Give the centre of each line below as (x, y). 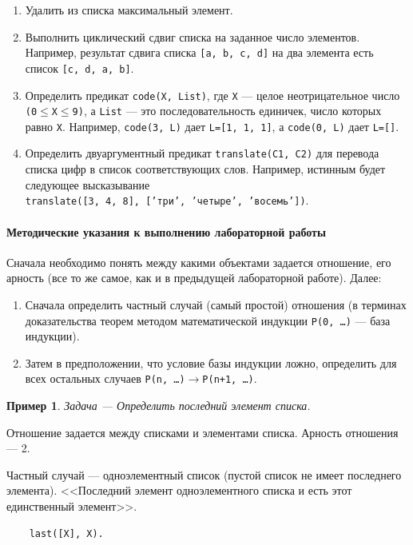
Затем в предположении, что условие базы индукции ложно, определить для (211, 362)
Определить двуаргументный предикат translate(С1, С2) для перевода (202, 153)
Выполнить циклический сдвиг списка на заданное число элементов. (193, 36)
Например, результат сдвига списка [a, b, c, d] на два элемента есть (199, 52)
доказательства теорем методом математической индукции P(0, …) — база (208, 320)
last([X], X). (66, 533)
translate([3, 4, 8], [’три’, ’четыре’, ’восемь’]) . (167, 200)
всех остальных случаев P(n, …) (105, 378)
